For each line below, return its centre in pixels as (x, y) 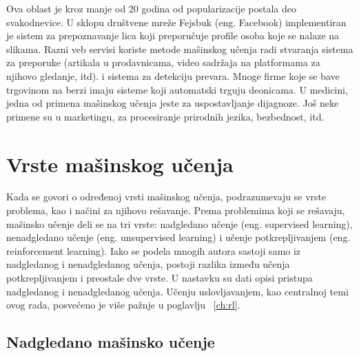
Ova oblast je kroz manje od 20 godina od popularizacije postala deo (152, 8)
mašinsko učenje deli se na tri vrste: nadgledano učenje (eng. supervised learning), (179, 223)
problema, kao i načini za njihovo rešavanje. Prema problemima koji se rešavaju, (176, 210)
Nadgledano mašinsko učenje (111, 342)
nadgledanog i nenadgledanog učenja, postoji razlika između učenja (148, 264)
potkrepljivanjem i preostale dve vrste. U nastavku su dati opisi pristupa (160, 278)
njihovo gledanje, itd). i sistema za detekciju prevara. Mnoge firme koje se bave (173, 75)
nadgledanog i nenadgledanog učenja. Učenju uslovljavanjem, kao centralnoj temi (177, 291)
